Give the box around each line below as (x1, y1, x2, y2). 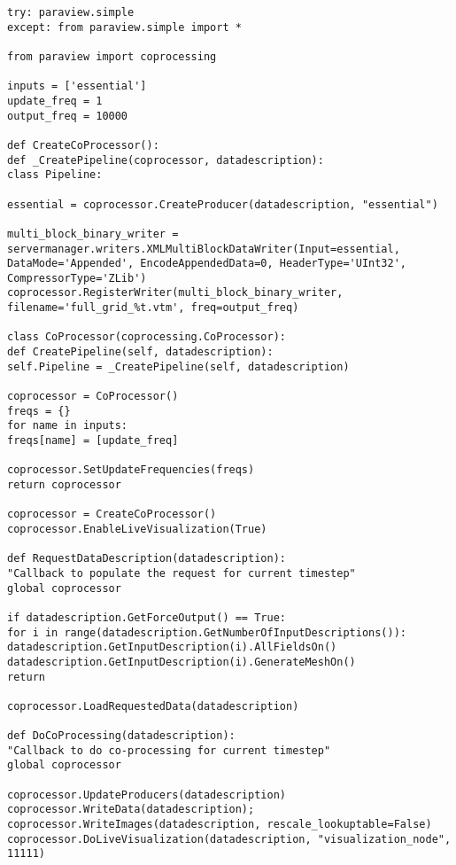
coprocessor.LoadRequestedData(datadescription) (7, 699, 299, 713)
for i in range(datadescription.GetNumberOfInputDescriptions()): (7, 626, 407, 639)
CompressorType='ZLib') (7, 271, 147, 284)
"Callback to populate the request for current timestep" (7, 566, 356, 580)
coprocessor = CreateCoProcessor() (7, 508, 217, 521)
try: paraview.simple (7, 6, 135, 19)
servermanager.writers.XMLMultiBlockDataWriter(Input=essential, (7, 242, 400, 255)
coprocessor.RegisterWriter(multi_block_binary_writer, (7, 286, 344, 300)
